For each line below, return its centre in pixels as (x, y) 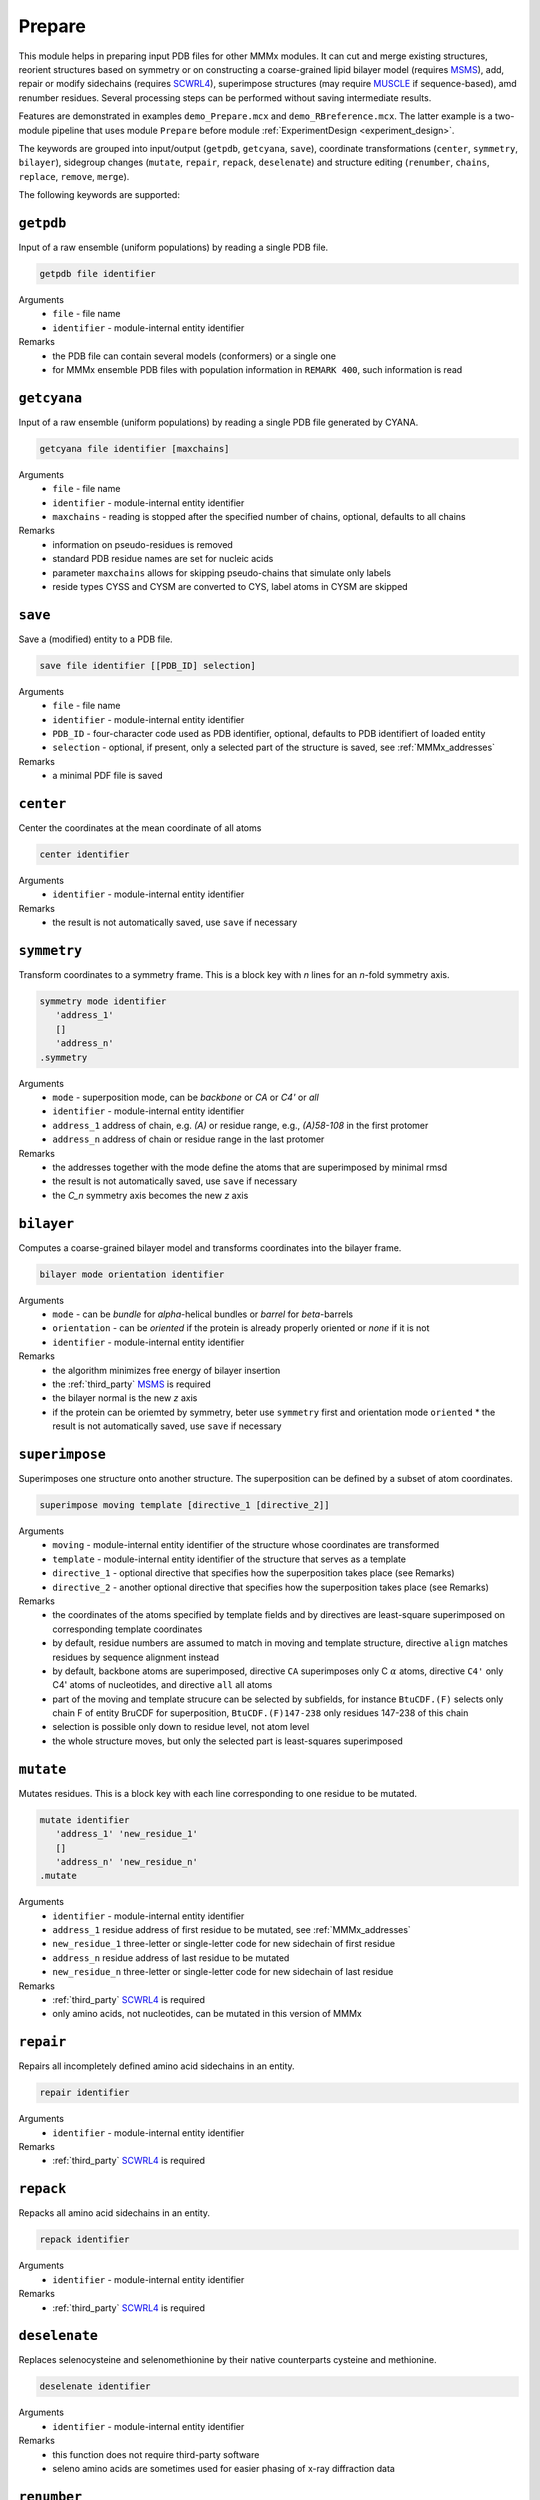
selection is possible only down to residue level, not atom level (181, 1727)
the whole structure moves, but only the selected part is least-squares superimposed (228, 1741)
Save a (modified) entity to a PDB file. (96, 639)
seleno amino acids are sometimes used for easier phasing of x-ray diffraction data (223, 2468)
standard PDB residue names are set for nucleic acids (163, 559)
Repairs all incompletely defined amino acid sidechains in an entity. (156, 2066)
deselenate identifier (95, 2386)
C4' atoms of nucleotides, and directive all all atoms (162, 1685)
